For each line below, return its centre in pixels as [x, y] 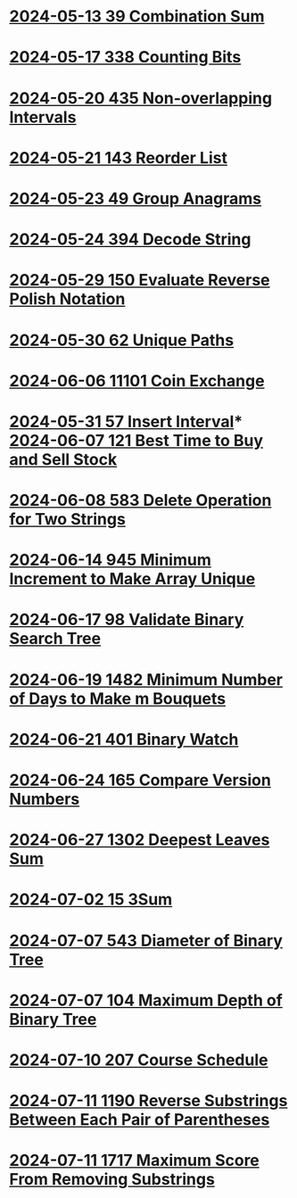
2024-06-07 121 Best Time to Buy [136, 440]
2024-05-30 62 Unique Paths [122, 340]
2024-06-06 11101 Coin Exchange [137, 380]
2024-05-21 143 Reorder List [118, 157]
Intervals [43, 117]
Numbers [45, 799]
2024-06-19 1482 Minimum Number [146, 679]
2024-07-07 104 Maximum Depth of [146, 1000]
